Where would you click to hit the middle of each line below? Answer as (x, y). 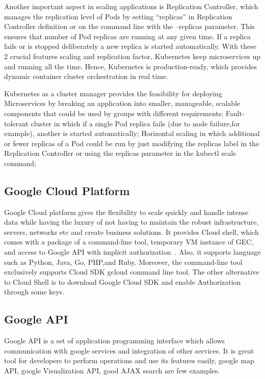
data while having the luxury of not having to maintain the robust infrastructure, (131, 222)
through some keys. (34, 292)
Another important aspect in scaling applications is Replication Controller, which (131, 6)
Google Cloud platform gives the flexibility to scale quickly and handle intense (126, 212)
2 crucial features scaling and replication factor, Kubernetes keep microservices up (132, 56)
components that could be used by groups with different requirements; (114, 113)
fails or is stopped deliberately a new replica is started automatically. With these (130, 46)
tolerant (16, 123)
